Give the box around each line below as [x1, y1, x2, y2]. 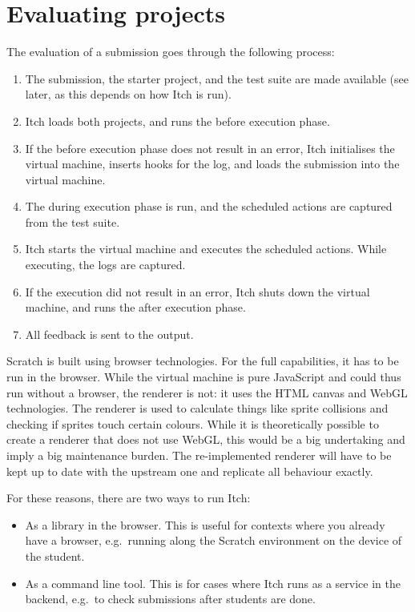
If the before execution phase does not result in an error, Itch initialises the [25, 139, 395, 156]
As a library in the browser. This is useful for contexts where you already [25, 516, 385, 533]
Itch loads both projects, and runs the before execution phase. [25, 112, 330, 129]
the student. [25, 547, 85, 564]
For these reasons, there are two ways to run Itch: [6, 489, 251, 506]
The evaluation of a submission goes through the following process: [6, 43, 335, 60]
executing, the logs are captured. [25, 256, 186, 273]
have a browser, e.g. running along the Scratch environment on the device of [25, 532, 402, 549]
